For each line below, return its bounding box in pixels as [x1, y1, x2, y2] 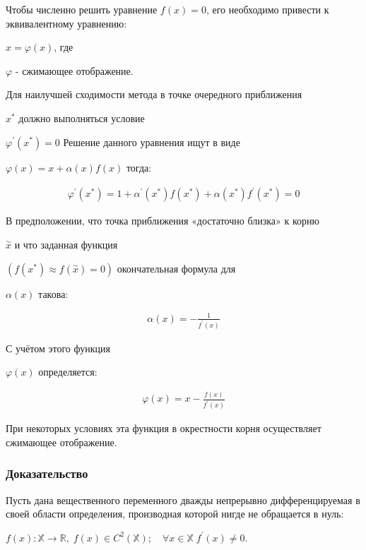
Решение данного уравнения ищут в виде [63, 134, 240, 149]
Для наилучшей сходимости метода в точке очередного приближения [6, 87, 302, 102]
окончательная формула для [117, 261, 236, 275]
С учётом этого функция [6, 340, 110, 355]
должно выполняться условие [18, 110, 145, 125]
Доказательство [6, 465, 88, 482]
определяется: [38, 364, 98, 379]
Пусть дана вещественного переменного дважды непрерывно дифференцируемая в [6, 492, 360, 507]
